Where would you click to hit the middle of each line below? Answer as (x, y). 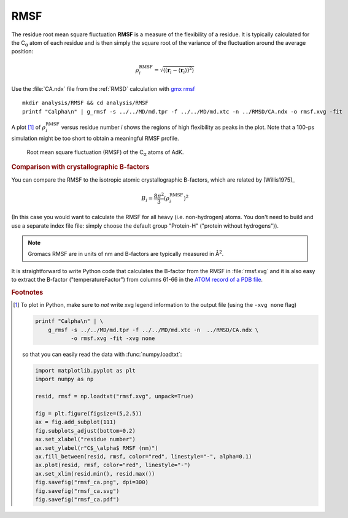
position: (22, 52)
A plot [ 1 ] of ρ (29, 127)
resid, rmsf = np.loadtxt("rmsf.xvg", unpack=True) (114, 396)
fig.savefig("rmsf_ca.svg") (77, 491)
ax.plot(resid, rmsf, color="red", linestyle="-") (113, 465)
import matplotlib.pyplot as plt (85, 371)
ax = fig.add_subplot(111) (75, 422)
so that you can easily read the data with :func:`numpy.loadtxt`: (102, 354)
